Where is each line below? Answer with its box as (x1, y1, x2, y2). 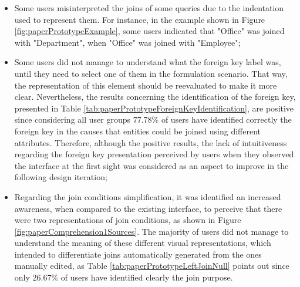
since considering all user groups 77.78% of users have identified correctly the (14, 113, 292, 126)
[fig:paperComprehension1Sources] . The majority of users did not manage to (14, 225, 289, 237)
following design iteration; (14, 171, 107, 183)
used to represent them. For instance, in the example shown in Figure (14, 13, 265, 25)
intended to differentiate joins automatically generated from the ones (14, 248, 262, 260)
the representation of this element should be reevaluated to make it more (14, 79, 277, 91)
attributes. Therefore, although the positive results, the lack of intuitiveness (14, 136, 287, 148)
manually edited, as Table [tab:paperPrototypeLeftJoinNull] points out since (14, 259, 289, 272)
